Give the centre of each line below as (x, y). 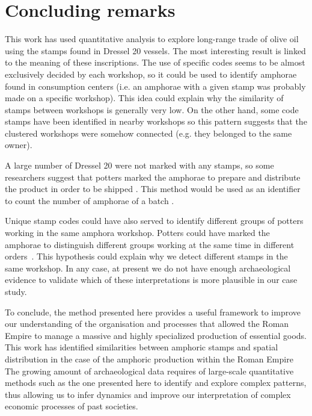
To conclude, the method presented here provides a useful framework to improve (153, 312)
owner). (19, 145)
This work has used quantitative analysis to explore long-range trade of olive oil (152, 39)
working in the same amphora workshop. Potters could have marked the (137, 233)
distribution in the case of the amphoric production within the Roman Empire (149, 359)
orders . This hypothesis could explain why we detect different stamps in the (146, 256)
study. (16, 291)
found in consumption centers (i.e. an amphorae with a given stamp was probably (155, 86)
